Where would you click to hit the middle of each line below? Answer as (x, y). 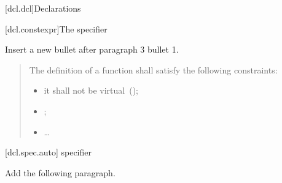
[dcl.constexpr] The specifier (56, 28)
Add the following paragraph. (60, 172)
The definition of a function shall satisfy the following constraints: (153, 69)
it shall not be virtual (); (91, 90)
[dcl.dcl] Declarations (43, 8)
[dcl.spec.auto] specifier (48, 152)
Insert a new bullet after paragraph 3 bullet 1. (92, 49)
